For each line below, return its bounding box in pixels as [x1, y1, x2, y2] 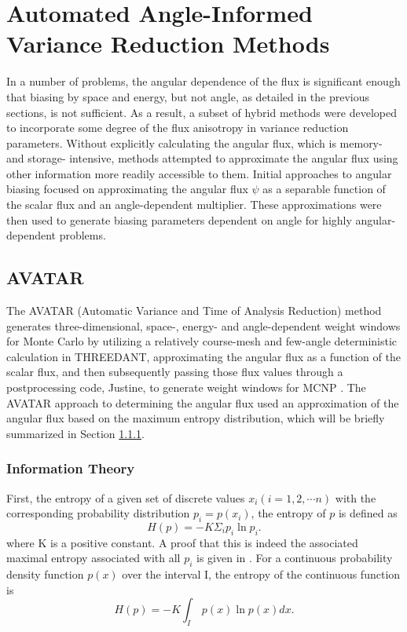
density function [6, 566, 84, 583]
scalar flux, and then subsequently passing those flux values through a [6, 363, 343, 380]
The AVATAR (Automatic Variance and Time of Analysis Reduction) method [6, 302, 382, 319]
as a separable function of [262, 181, 386, 197]
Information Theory [6, 458, 135, 478]
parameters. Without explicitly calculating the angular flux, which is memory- [6, 134, 383, 151]
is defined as [338, 505, 398, 521]
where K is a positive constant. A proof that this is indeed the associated [6, 534, 358, 550]
